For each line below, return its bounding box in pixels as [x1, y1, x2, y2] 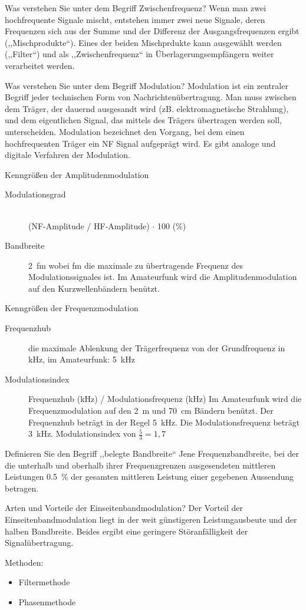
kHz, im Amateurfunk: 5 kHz [28, 353, 135, 365]
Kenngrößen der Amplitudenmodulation [5, 168, 149, 180]
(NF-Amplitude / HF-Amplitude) [28, 219, 150, 232]
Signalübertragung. [5, 536, 74, 549]
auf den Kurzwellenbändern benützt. [28, 282, 160, 294]
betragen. [5, 482, 39, 494]
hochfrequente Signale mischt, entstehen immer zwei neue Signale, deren [5, 13, 265, 25]
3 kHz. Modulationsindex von [28, 427, 136, 440]
